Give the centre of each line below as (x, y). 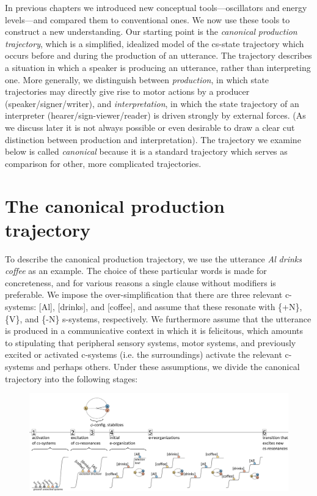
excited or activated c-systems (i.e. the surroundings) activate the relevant (144, 354)
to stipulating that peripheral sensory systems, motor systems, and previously (151, 342)
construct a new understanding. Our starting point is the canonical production (151, 31)
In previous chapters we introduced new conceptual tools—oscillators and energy (156, 7)
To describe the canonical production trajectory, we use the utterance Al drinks (154, 258)
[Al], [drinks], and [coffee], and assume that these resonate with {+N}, (170, 306)
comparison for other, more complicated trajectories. (103, 163)
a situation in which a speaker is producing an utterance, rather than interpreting (158, 67)
